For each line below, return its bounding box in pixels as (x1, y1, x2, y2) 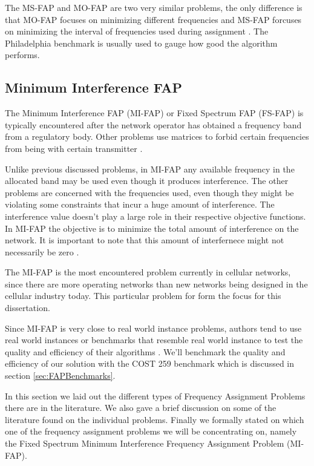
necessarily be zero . (5, 245, 79, 258)
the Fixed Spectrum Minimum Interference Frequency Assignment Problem (5, 437, 284, 450)
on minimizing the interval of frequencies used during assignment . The (5, 25, 269, 38)
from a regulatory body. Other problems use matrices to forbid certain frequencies (5, 130, 309, 143)
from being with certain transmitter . (5, 142, 143, 154)
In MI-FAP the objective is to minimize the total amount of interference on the (5, 222, 299, 234)
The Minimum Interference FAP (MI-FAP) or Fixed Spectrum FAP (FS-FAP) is (5, 107, 304, 119)
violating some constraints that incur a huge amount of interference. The (5, 198, 275, 211)
